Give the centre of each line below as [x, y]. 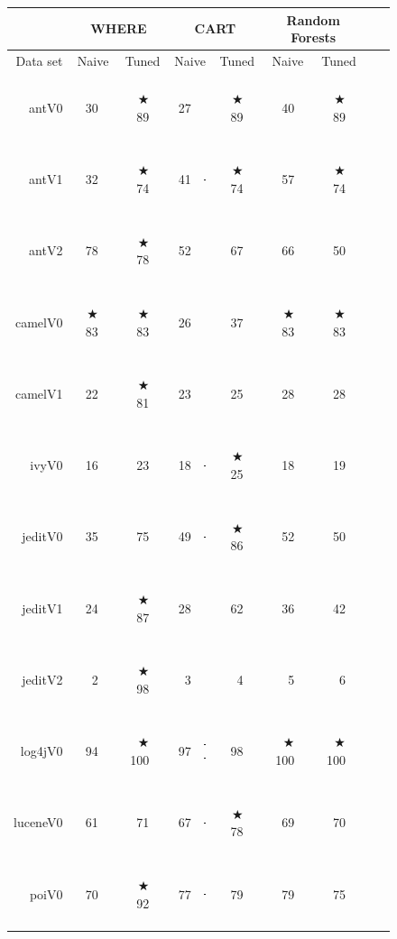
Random [313, 19]
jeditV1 [42, 608]
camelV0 [39, 322]
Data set [39, 60]
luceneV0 [38, 822]
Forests [314, 37]
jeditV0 [42, 536]
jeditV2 [42, 679]
